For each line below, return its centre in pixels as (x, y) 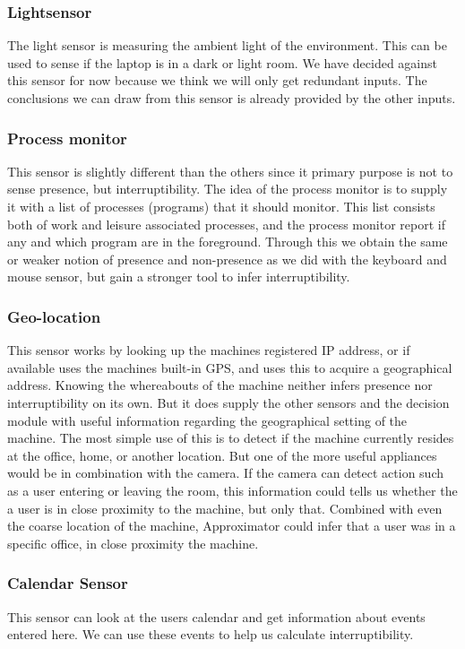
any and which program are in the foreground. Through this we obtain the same (228, 242)
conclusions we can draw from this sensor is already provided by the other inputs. (232, 98)
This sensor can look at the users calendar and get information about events (216, 616)
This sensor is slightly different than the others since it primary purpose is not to (230, 171)
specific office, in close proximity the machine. (133, 543)
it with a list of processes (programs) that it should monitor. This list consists (221, 206)
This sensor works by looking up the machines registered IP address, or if (209, 350)
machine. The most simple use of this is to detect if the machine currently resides (231, 438)
